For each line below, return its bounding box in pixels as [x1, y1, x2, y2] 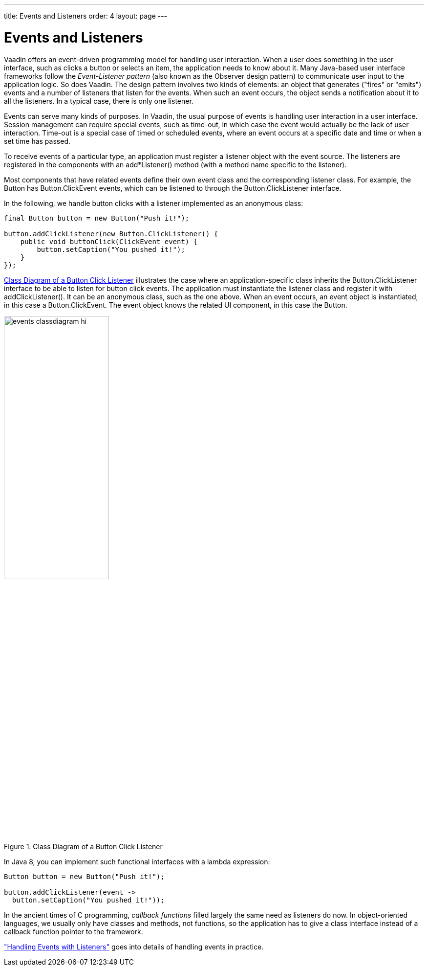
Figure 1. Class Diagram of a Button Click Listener [4, 842, 163, 851]
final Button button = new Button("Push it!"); [4, 214, 190, 222]
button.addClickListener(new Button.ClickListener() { [4, 229, 218, 238]
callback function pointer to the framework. [4, 927, 143, 936]
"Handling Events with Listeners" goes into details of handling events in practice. [4, 942, 264, 951]
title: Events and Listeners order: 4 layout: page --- [4, 12, 168, 20]
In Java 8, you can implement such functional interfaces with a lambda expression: [4, 857, 270, 866]
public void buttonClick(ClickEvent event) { [20, 237, 198, 246]
